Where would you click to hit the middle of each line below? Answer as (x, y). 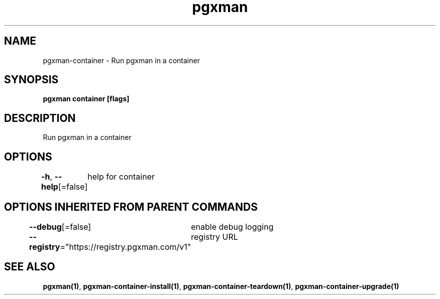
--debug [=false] (60, 227)
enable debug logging (232, 227)
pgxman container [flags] (86, 99)
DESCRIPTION (40, 118)
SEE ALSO (30, 267)
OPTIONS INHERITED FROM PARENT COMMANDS (131, 207)
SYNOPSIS (31, 80)
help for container (121, 177)
